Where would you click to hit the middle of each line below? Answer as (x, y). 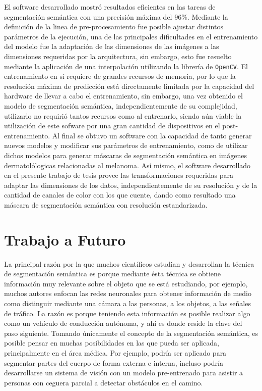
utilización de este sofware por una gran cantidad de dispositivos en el (112, 126)
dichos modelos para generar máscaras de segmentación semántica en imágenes (126, 155)
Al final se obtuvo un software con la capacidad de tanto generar (152, 135)
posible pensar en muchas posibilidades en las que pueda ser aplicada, (112, 343)
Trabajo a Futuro (65, 239)
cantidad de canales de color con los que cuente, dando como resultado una (120, 195)
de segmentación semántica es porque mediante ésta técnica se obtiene (113, 274)
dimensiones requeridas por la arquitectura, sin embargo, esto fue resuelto (118, 56)
